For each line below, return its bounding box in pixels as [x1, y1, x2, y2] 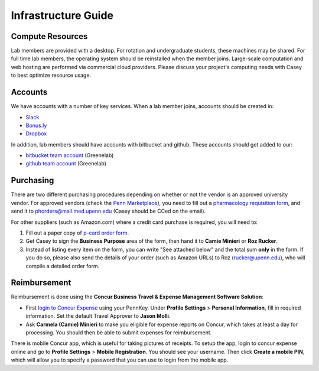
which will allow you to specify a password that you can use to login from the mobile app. [11, 356, 229, 363]
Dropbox [25, 130, 47, 137]
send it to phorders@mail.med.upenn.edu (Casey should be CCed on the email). [11, 207, 206, 215]
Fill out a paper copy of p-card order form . [25, 229, 129, 236]
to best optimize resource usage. [11, 71, 92, 79]
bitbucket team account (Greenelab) [25, 152, 114, 159]
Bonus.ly [25, 122, 47, 129]
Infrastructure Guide [11, 9, 114, 22]
